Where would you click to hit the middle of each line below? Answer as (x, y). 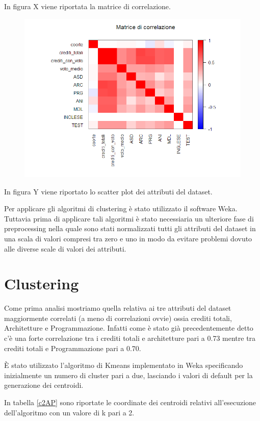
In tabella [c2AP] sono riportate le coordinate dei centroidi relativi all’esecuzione (130, 402)
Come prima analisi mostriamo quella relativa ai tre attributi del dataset (118, 308)
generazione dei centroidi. (44, 385)
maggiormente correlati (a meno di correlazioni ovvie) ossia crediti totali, (118, 318)
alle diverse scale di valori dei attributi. (65, 248)
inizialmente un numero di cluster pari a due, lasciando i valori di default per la (128, 375)
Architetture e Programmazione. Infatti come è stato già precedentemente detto (129, 328)
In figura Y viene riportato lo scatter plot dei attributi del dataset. (108, 191)
